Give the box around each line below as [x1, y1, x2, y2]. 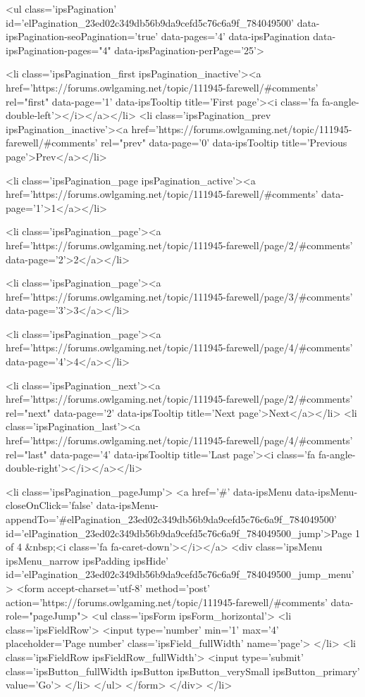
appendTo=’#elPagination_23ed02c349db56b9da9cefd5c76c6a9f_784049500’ [6, 512, 337, 526]
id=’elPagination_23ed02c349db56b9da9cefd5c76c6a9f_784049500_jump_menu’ [6, 567, 354, 582]
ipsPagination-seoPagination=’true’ [6, 29, 159, 44]
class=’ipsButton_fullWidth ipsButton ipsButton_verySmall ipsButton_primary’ [6, 663, 360, 678]
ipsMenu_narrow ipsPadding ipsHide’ [6, 553, 168, 567]
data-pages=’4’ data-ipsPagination [161, 29, 310, 44]
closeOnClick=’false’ [6, 498, 94, 513]
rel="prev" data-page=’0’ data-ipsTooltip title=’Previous [101, 135, 347, 150]
